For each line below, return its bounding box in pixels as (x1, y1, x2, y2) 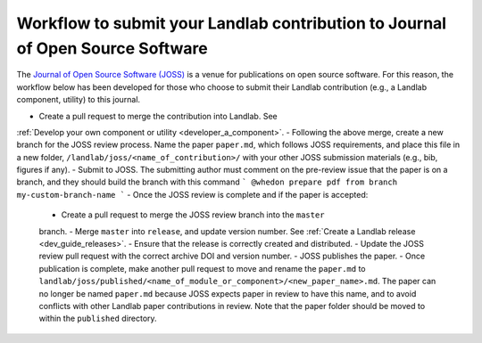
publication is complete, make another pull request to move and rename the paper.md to (38, 263, 366, 274)
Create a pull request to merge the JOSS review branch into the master (61, 209, 325, 220)
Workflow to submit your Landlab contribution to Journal (16, 13, 446, 33)
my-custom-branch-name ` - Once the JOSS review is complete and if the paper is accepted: (16, 189, 369, 200)
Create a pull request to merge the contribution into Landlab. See (38, 110, 278, 121)
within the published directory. (38, 313, 157, 324)
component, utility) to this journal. (16, 94, 141, 105)
